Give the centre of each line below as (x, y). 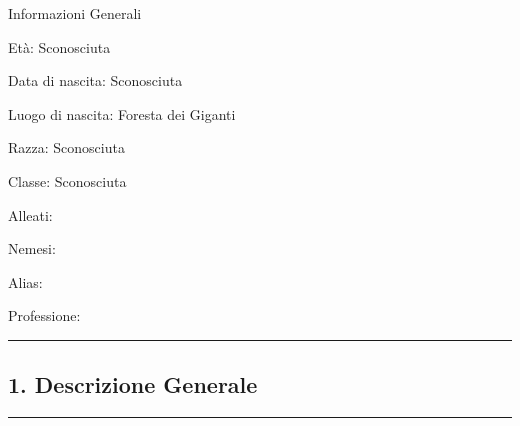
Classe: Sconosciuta (67, 180)
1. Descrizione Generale (133, 384)
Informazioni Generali (75, 13)
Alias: (25, 281)
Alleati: (30, 214)
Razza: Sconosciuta (66, 147)
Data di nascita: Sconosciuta (95, 80)
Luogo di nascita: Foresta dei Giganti (122, 113)
